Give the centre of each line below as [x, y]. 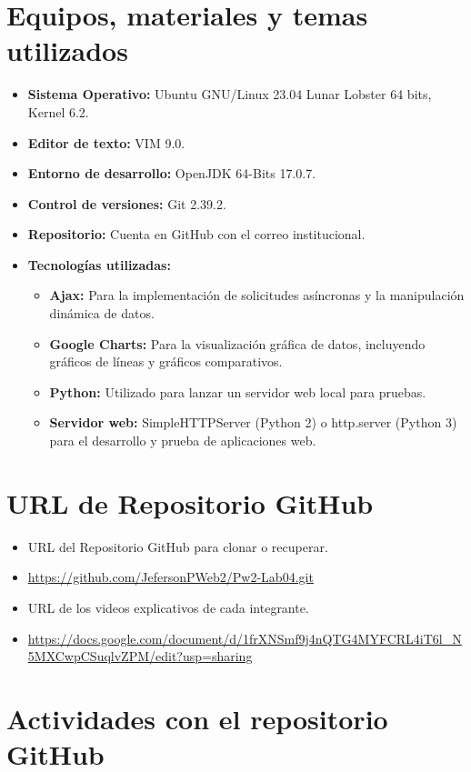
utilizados [67, 50]
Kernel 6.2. [58, 111]
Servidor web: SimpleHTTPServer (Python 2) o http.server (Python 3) [253, 422]
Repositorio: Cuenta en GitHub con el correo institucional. [196, 234]
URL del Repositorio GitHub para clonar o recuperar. [178, 546]
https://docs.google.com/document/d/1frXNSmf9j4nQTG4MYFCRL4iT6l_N [245, 638]
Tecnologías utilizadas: [99, 264]
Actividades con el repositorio [197, 718]
